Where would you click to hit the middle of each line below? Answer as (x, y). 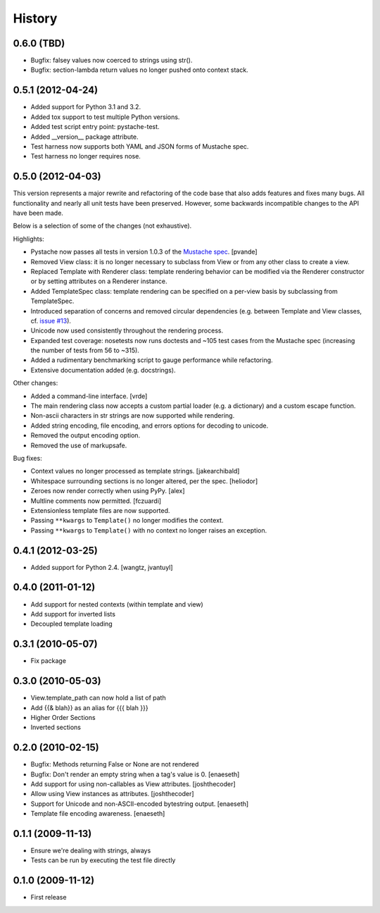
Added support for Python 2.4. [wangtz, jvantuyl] (102, 567)
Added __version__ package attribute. (84, 137)
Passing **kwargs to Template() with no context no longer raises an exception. (149, 530)
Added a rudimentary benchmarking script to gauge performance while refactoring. (152, 360)
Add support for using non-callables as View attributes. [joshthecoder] (133, 784)
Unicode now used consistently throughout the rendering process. (127, 330)
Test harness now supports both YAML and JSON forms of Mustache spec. (140, 146)
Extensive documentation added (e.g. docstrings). (103, 370)
